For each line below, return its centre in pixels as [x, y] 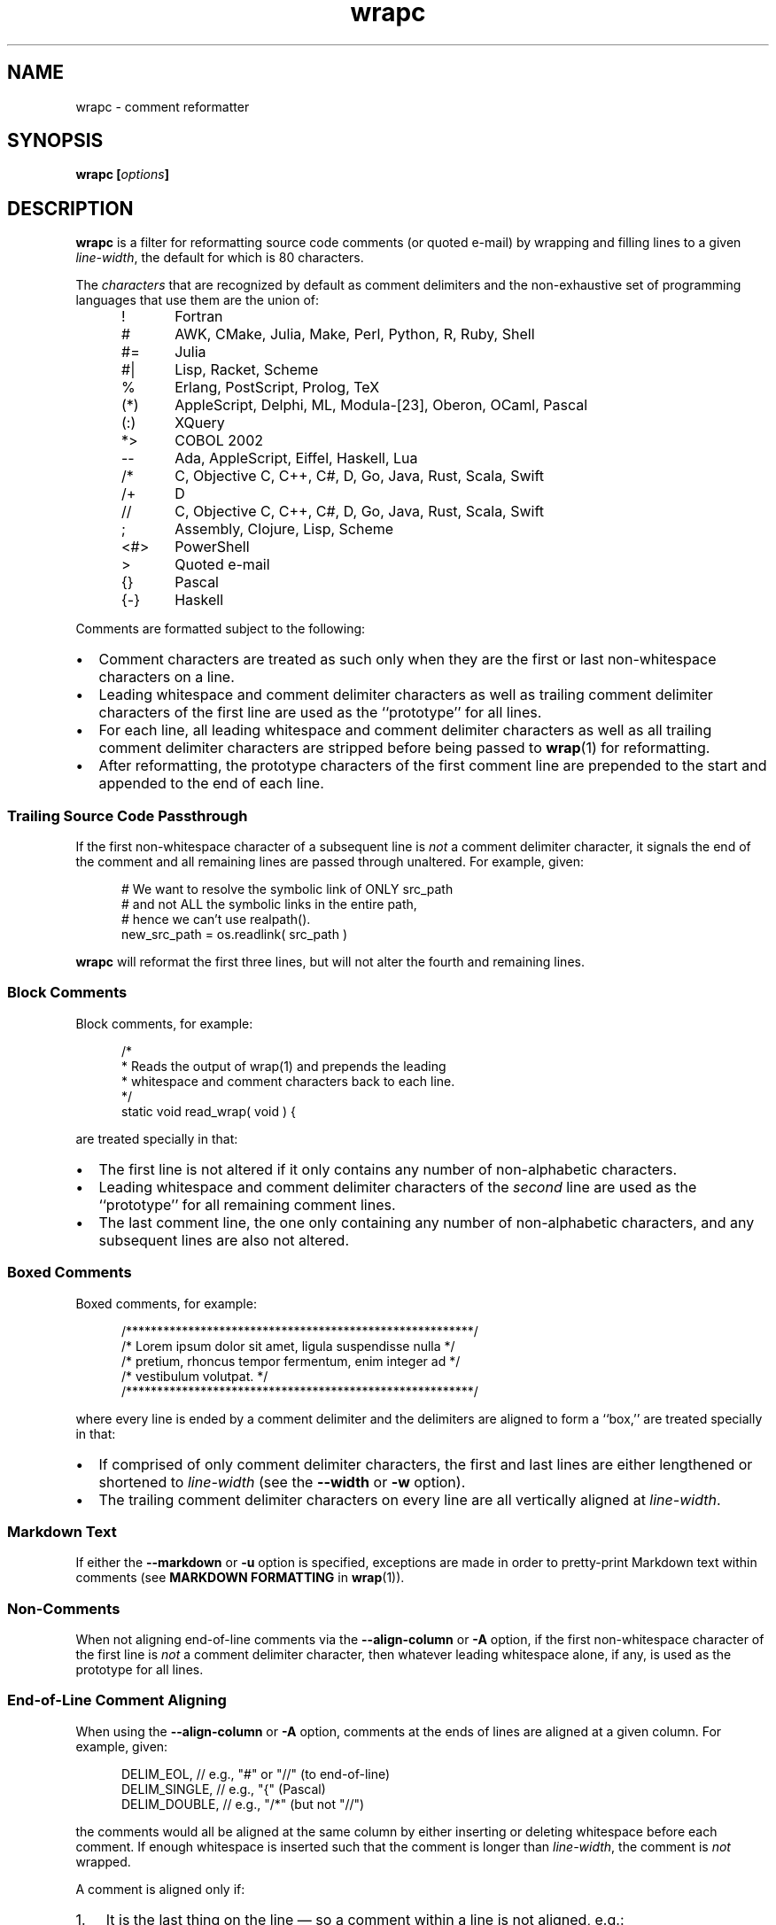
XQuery [200, 423]
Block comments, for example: [164, 1023]
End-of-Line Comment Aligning [117, 1700]
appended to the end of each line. [211, 784]
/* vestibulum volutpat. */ [195, 1376]
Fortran [199, 317]
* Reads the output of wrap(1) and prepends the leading [284, 1066]
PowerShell [212, 547]
